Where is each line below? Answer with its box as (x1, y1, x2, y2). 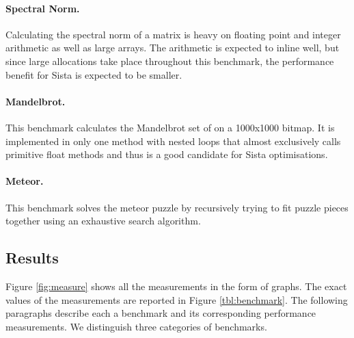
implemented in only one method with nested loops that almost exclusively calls (5, 133, 341, 148)
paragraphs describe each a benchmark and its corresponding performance (5, 306, 316, 320)
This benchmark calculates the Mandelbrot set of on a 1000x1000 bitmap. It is (5, 120, 335, 134)
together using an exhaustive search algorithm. (5, 213, 201, 228)
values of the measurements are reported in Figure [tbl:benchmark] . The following (5, 292, 348, 307)
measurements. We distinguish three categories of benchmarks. (5, 319, 267, 333)
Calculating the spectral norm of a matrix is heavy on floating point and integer (5, 27, 341, 41)
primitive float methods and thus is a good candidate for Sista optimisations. (5, 147, 328, 161)
